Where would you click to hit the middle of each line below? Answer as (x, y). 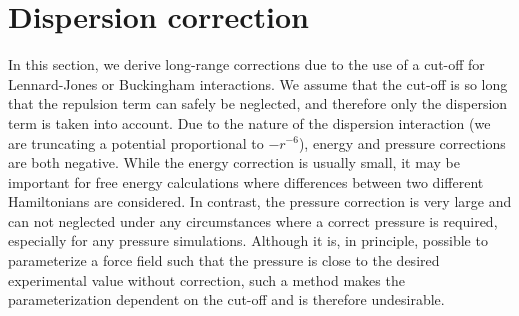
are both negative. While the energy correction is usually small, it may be (234, 162)
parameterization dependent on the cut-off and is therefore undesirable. (226, 299)
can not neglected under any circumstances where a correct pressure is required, (253, 220)
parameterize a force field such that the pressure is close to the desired (224, 260)
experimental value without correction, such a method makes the (206, 279)
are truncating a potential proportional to (136, 142)
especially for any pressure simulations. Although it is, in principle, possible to (248, 240)
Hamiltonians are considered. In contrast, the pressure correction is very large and (260, 201)
